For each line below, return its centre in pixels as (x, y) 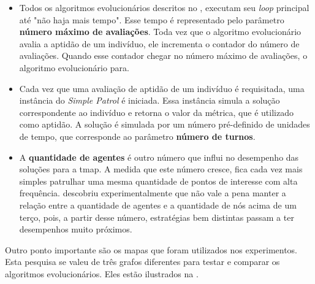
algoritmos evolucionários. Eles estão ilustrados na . (102, 273)
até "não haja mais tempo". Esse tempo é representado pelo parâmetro (152, 19)
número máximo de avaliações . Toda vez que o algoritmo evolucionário (160, 32)
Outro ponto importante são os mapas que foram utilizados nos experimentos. (151, 249)
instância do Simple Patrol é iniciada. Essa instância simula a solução (150, 100)
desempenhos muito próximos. (76, 229)
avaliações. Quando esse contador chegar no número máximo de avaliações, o (163, 56)
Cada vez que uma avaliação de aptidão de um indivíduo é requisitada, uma (162, 88)
